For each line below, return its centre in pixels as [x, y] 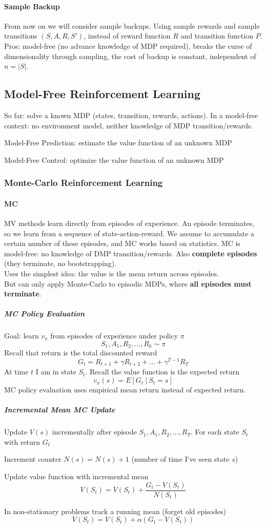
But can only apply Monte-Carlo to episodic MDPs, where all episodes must [128, 283]
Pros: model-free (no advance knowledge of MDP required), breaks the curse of [128, 45]
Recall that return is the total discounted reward [81, 353]
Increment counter [33, 459]
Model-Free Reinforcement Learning [102, 94]
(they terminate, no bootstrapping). [60, 263]
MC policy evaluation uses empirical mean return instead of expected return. [125, 390]
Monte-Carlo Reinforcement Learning [84, 183]
